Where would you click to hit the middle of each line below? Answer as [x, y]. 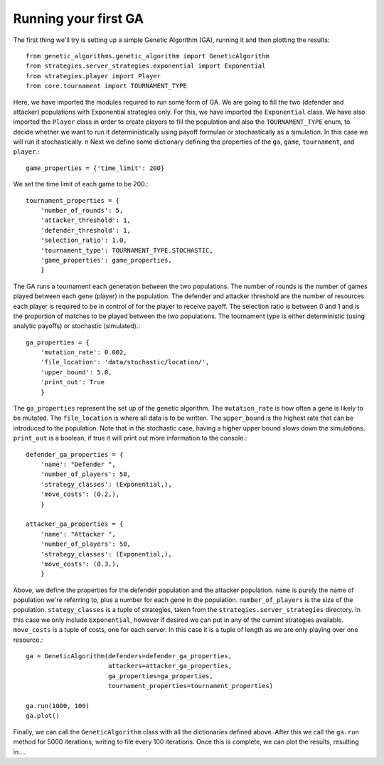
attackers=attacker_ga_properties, [170, 666]
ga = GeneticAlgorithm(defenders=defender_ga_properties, [129, 656]
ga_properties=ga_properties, [160, 676]
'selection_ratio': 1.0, [84, 241]
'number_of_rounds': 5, [82, 211]
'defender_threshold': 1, [86, 230]
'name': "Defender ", [78, 464]
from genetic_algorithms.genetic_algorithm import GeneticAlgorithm [148, 56]
